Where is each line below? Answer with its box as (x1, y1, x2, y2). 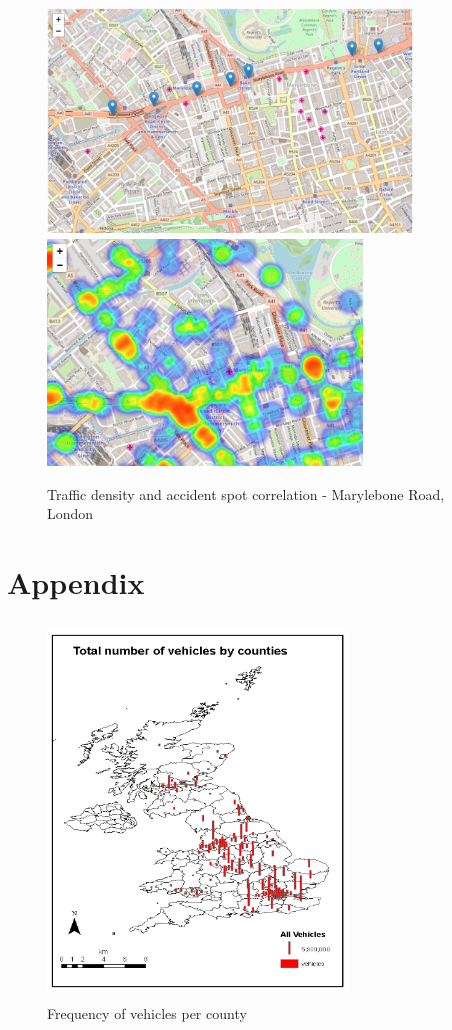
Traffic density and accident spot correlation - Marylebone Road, (47, 483, 445, 504)
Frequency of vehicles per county (47, 1002, 247, 1023)
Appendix (7, 562, 145, 603)
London (47, 503, 94, 524)
